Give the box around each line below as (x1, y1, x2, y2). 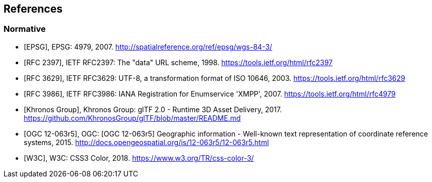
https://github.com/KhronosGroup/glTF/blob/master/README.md (24, 113, 241, 122)
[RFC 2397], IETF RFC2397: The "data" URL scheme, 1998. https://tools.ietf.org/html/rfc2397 (24, 58, 333, 67)
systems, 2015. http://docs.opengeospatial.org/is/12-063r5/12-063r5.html (24, 138, 269, 147)
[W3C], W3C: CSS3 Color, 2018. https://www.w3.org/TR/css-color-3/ (24, 153, 254, 162)
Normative (4, 24, 46, 34)
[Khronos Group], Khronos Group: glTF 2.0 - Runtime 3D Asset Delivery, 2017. (24, 105, 282, 114)
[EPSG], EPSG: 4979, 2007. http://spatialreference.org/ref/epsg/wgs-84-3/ (24, 42, 272, 51)
